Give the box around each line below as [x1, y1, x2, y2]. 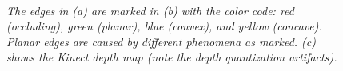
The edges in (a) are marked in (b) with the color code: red [6, 2, 294, 18]
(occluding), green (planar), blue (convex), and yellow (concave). [6, 18, 322, 34]
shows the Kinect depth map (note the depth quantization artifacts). [6, 49, 337, 65]
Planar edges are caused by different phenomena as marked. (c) [6, 33, 317, 49]
